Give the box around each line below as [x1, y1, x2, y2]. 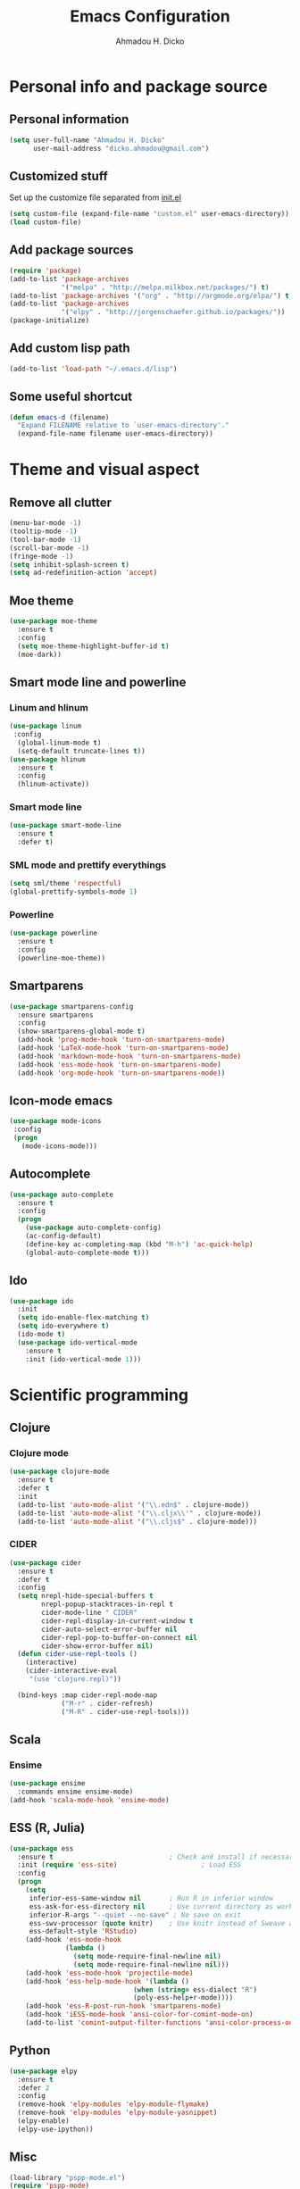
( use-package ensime [9, 1779, 87, 1788]
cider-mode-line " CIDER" [41, 1609, 138, 1618]
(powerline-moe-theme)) [17, 953, 105, 963]
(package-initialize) [9, 316, 90, 325]
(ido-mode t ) [17, 1330, 66, 1339]
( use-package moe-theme [9, 617, 98, 626]
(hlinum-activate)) [17, 779, 90, 789]
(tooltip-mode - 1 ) [9, 527, 78, 536]
